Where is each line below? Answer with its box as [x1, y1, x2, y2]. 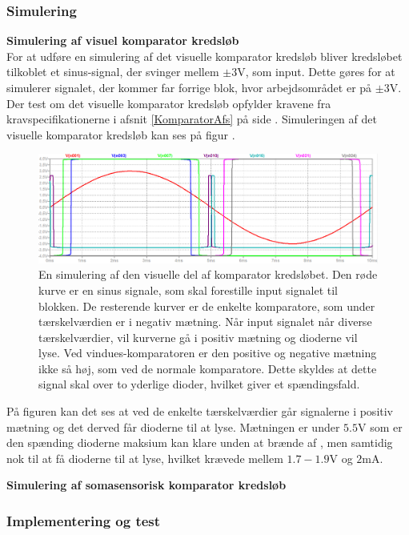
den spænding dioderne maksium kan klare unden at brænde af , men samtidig [6, 434, 393, 451]
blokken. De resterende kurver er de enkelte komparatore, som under [38, 297, 375, 314]
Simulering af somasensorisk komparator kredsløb [6, 477, 287, 493]
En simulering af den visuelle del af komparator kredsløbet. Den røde [38, 266, 378, 283]
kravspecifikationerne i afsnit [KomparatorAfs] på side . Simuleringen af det [6, 111, 377, 127]
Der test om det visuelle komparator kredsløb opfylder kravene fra [6, 95, 331, 111]
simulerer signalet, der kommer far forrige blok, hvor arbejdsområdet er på [6, 79, 372, 95]
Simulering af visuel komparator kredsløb [6, 32, 239, 49]
